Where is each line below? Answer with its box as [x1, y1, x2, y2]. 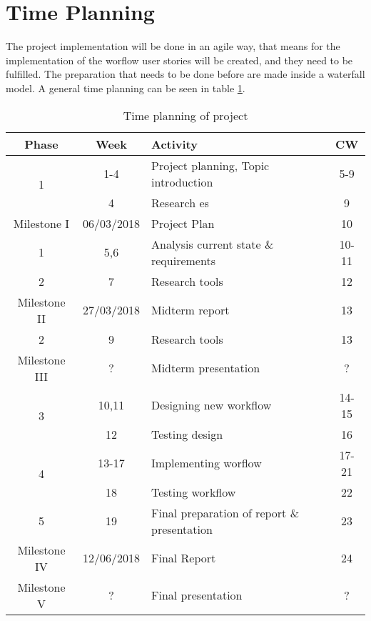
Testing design [151, 425, 223, 442]
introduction [151, 173, 213, 190]
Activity [151, 135, 198, 152]
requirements [151, 252, 215, 269]
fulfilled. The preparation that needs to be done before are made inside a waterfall [6, 66, 365, 81]
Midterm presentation [151, 359, 260, 376]
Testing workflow [151, 483, 236, 500]
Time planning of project [123, 106, 248, 124]
